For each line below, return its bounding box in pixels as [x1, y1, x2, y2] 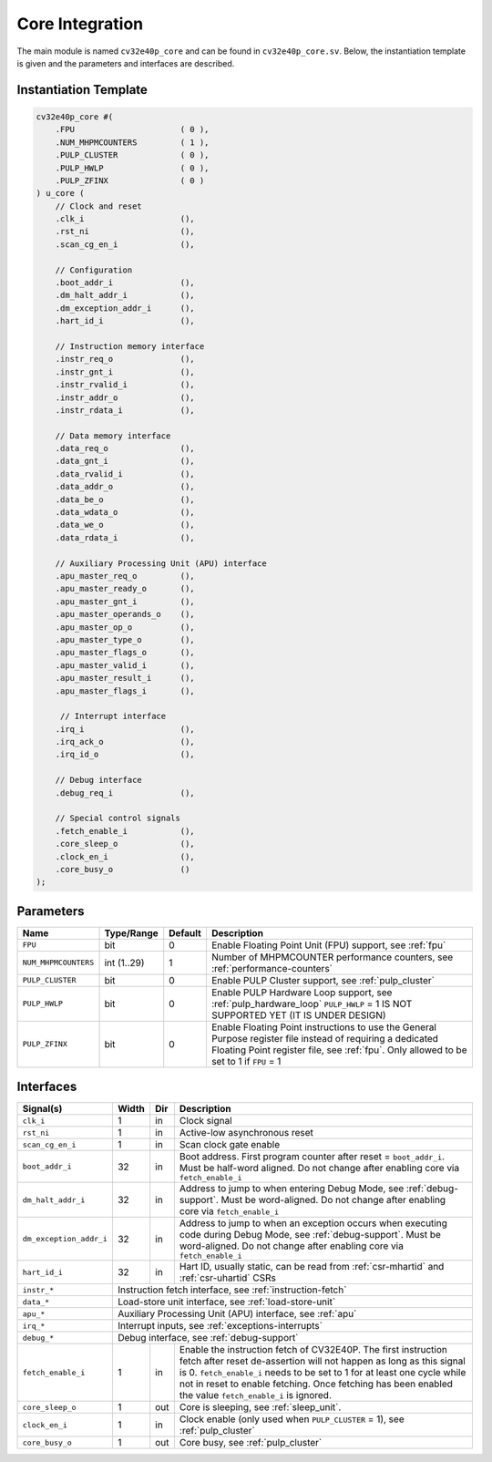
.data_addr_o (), [55, 481, 195, 492]
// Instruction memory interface [55, 341, 205, 351]
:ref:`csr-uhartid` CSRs [179, 1272, 277, 1284]
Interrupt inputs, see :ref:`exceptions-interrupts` [117, 1320, 323, 1333]
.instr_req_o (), [55, 354, 195, 365]
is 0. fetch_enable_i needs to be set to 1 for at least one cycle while [179, 1366, 466, 1379]
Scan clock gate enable [179, 1138, 281, 1151]
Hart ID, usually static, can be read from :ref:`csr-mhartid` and [179, 1261, 445, 1273]
